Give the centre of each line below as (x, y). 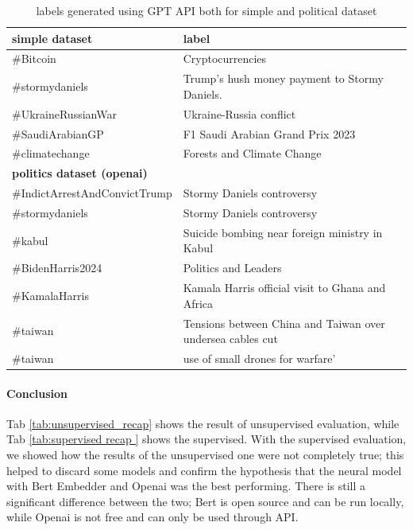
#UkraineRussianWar (64, 113)
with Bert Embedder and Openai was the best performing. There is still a (186, 486)
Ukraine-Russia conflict (239, 113)
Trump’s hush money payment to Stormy (283, 78)
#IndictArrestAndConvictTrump (92, 193)
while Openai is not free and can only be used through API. (152, 517)
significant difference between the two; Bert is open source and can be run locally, (205, 501)
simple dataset (52, 38)
